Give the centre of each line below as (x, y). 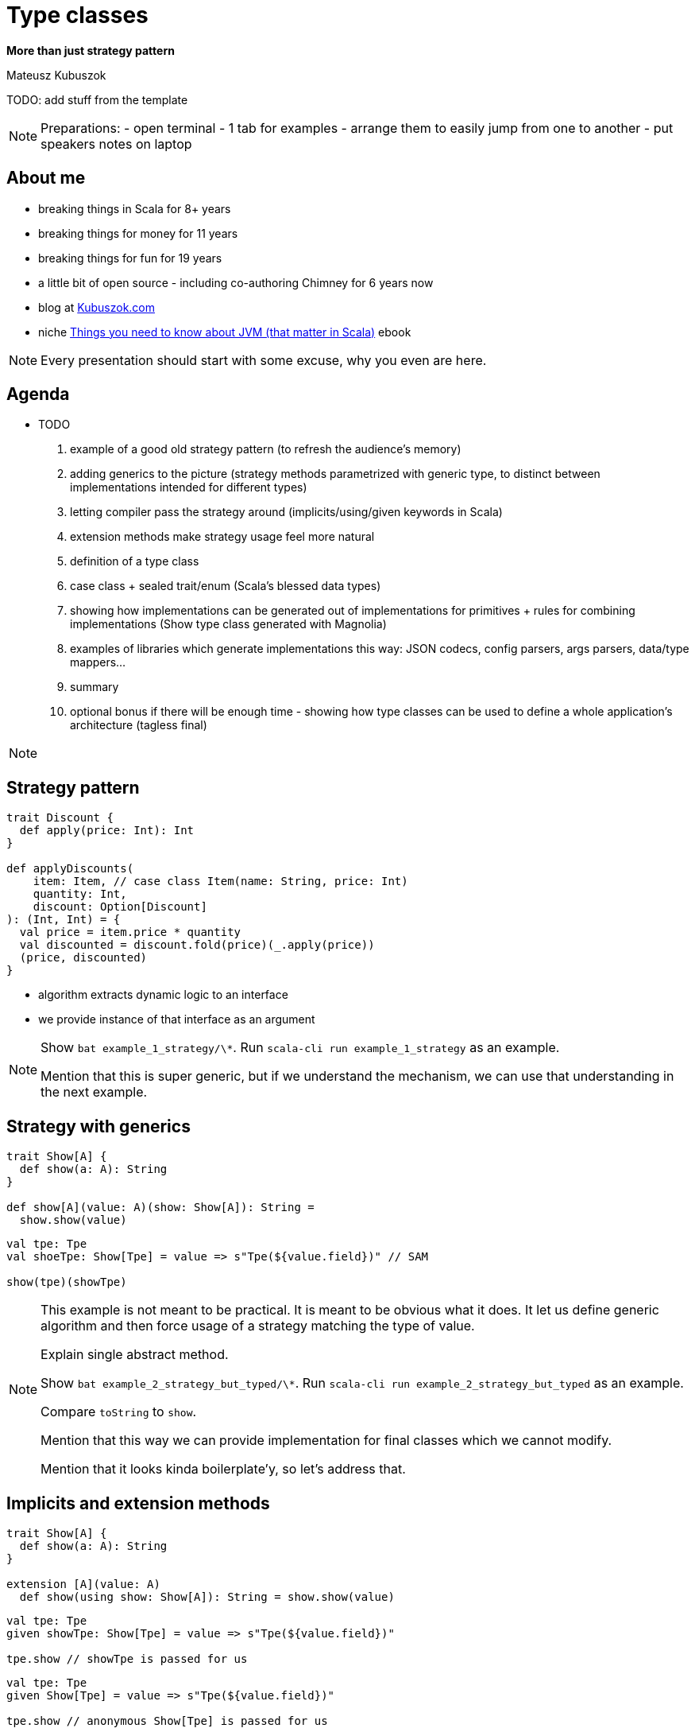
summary (95, 687)
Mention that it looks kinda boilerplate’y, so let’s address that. (223, 1469)
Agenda (38, 394)
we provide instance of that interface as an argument (177, 1019)
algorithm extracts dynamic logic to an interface (163, 995)
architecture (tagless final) (139, 725)
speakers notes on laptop (116, 144)
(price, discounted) (83, 958)
